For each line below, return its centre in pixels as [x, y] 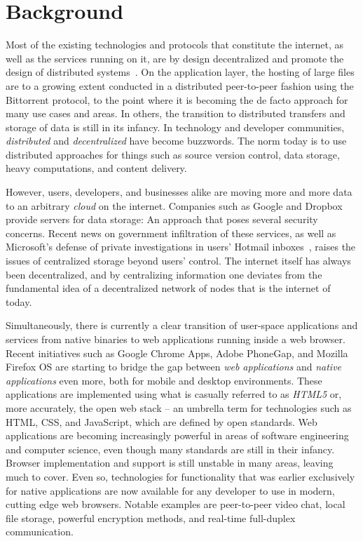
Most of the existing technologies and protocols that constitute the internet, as [174, 45]
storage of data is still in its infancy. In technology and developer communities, [175, 127]
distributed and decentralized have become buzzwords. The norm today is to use [176, 141]
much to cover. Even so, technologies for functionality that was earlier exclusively [180, 476]
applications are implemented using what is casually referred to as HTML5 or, [174, 394]
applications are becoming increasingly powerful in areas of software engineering [177, 435]
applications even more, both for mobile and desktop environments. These [164, 380]
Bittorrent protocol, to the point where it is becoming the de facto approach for [177, 99]
